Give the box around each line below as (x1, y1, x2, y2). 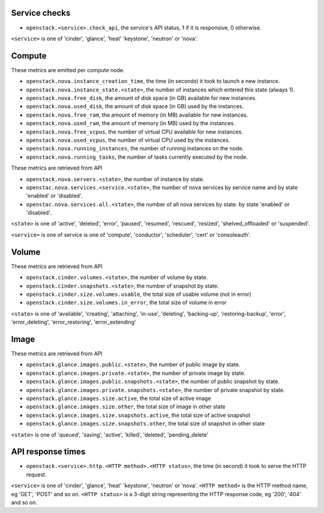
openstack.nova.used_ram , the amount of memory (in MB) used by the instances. (26, 120, 235, 127)
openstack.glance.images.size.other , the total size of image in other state (26, 403, 226, 410)
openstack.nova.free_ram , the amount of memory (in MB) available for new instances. (26, 111, 248, 118)
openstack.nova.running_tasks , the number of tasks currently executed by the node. (26, 153, 248, 161)
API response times (11, 447, 86, 457)
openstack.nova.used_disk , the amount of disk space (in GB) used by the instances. (26, 103, 244, 110)
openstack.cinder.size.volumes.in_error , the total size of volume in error (26, 299, 227, 306)
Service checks (11, 8, 71, 18)
